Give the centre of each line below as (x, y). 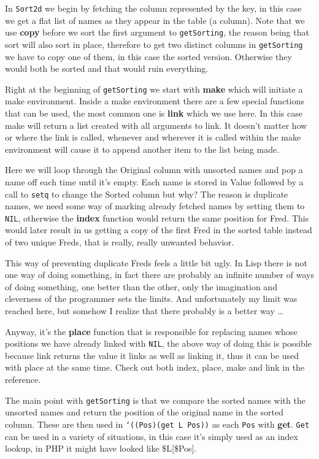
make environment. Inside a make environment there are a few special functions (155, 101)
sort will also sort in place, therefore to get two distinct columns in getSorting (154, 44)
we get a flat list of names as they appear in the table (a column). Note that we (155, 20)
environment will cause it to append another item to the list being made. (142, 149)
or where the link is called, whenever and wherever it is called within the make (153, 137)
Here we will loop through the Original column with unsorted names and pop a (154, 170)
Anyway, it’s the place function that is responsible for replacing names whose (151, 331)
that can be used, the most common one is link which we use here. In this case (154, 113)
